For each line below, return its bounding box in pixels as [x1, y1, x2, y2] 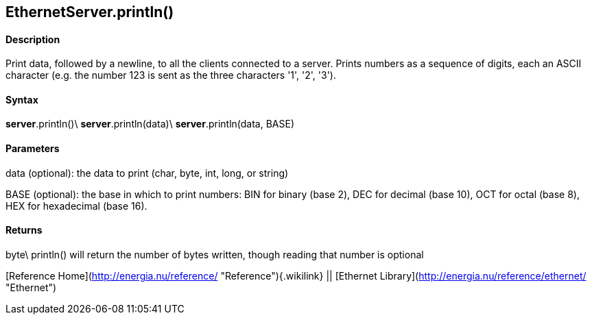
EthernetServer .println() [5, 3, 174, 21]
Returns [5, 224, 43, 236]
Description [5, 33, 60, 45]
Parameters [5, 143, 60, 155]
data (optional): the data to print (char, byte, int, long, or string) [5, 167, 289, 179]
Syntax [5, 93, 38, 106]
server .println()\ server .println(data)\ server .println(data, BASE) [5, 118, 295, 130]
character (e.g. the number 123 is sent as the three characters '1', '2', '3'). [5, 69, 336, 82]
